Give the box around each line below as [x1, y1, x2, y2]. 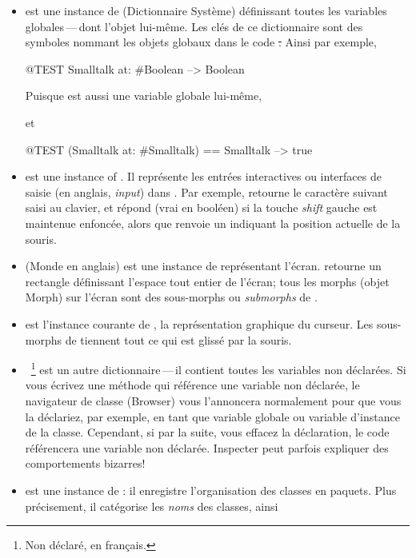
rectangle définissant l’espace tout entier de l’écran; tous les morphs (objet [25, 273, 390, 289]
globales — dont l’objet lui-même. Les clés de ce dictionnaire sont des [25, 18, 363, 34]
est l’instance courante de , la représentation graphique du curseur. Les [25, 315, 374, 332]
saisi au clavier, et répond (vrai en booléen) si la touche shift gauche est [25, 199, 378, 216]
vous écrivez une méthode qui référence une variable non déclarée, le [25, 377, 360, 393]
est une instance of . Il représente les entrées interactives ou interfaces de [25, 168, 382, 185]
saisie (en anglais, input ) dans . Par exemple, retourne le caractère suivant [25, 183, 388, 200]
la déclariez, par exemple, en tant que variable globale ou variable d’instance [25, 408, 400, 424]
